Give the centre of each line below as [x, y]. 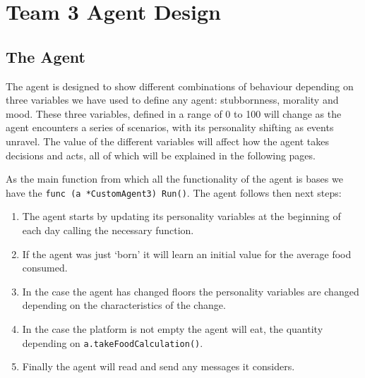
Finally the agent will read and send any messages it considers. [158, 366]
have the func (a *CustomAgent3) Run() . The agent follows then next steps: [174, 192]
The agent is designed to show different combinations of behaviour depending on [180, 86]
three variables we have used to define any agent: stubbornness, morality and [172, 100]
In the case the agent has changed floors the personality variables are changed [191, 291]
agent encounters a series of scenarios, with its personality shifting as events [170, 127]
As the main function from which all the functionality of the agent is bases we [174, 179]
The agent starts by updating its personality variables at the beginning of [181, 216]
